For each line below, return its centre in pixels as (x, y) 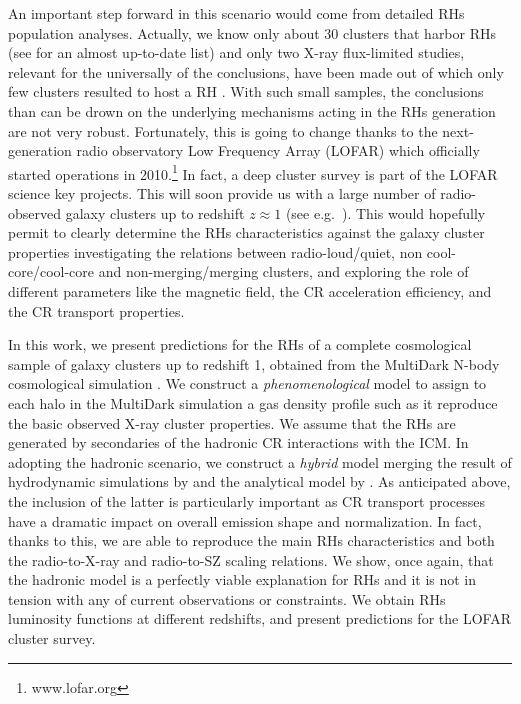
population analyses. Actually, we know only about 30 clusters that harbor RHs (252, 32)
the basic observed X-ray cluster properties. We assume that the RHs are (232, 422)
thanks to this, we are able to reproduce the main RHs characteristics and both (251, 540)
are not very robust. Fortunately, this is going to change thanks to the (223, 130)
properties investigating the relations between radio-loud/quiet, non (215, 251)
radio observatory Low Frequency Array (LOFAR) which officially (278, 150)
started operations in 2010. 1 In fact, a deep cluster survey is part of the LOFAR (253, 172)
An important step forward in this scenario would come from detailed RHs (236, 13)
